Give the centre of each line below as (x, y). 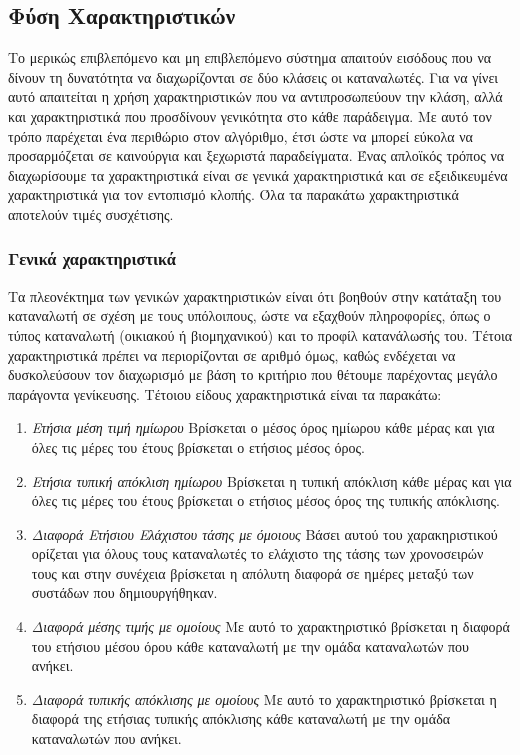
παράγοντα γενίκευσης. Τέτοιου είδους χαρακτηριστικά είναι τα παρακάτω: (225, 393)
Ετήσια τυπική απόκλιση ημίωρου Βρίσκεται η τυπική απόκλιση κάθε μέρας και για (271, 480)
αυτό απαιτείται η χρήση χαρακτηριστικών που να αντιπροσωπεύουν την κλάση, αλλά (255, 96)
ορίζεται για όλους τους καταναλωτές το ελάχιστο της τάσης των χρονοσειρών (257, 553)
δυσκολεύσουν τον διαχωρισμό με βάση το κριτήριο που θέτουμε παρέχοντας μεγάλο (253, 374)
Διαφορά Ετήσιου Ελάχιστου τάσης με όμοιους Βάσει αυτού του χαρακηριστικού (264, 533)
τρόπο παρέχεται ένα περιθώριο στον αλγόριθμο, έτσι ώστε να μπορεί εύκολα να (240, 135)
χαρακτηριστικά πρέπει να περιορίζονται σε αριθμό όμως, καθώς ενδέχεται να (232, 354)
